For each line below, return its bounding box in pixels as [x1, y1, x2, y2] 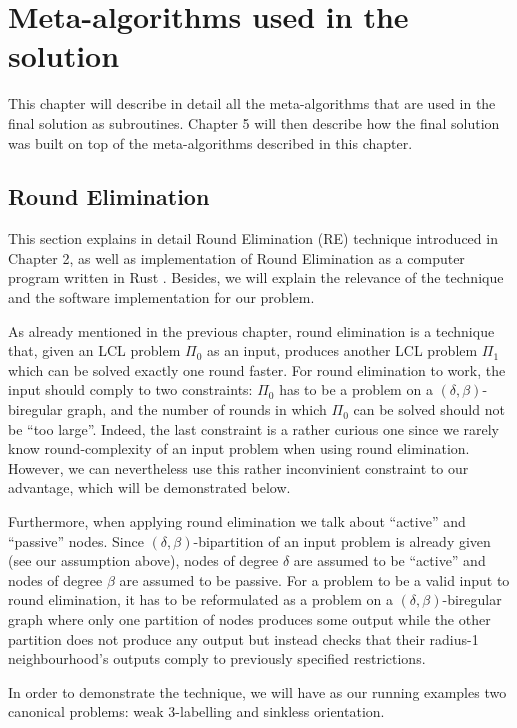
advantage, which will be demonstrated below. [8, 477, 291, 498]
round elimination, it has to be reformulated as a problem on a [8, 589, 393, 610]
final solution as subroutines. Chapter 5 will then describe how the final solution [8, 112, 500, 133]
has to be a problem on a [279, 379, 433, 400]
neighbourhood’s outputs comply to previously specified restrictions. [8, 648, 426, 669]
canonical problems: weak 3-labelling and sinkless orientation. [8, 701, 385, 722]
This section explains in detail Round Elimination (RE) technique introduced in [8, 228, 498, 249]
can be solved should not [353, 399, 505, 420]
